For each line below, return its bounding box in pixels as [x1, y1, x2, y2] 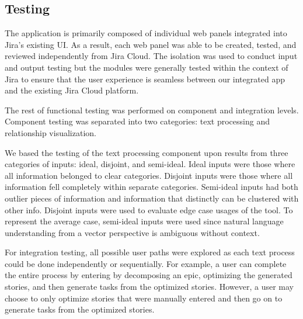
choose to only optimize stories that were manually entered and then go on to [5, 292, 283, 304]
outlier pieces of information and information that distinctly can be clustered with [5, 192, 299, 204]
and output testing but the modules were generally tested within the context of [5, 61, 288, 73]
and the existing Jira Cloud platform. [5, 84, 139, 96]
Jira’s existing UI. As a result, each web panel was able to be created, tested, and [5, 38, 297, 50]
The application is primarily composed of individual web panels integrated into [5, 27, 287, 39]
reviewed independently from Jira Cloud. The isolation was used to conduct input [5, 50, 298, 62]
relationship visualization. [5, 126, 96, 138]
